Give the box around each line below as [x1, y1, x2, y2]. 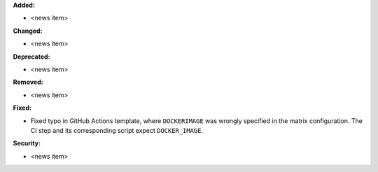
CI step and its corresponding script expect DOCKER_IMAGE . [30, 126, 203, 134]
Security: [13, 139, 41, 148]
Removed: [13, 78, 43, 87]
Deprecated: [13, 52, 50, 61]
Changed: [13, 27, 43, 35]
